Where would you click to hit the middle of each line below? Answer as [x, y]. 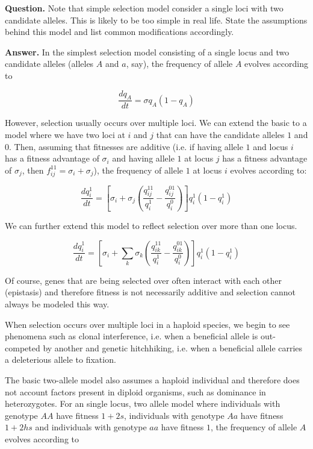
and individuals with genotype [91, 427]
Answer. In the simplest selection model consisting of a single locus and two [147, 52]
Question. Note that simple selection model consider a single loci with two [144, 8]
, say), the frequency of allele [179, 64]
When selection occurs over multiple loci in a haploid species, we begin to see [147, 324]
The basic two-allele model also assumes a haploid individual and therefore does [152, 379]
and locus [271, 146]
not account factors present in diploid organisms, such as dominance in [135, 391]
